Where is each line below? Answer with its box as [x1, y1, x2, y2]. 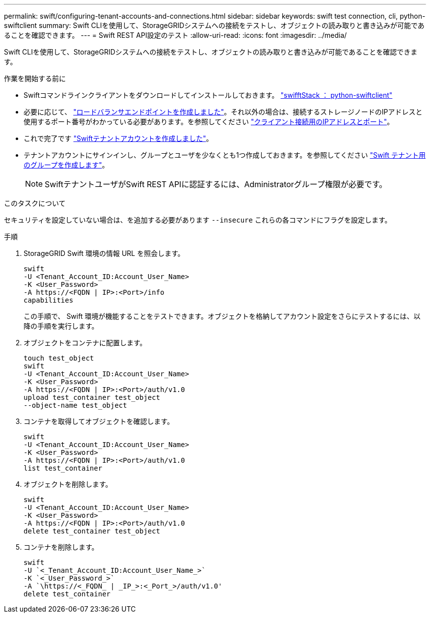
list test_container [24, 464, 103, 472]
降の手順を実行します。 [24, 322, 99, 330]
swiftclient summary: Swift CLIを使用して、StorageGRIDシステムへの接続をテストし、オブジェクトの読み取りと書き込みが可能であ [4, 21, 425, 29]
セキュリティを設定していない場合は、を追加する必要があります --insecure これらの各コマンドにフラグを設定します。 [4, 216, 392, 224]
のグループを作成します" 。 [24, 161, 109, 169]
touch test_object [24, 354, 94, 362]
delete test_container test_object [24, 527, 161, 535]
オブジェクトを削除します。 [24, 480, 112, 488]
